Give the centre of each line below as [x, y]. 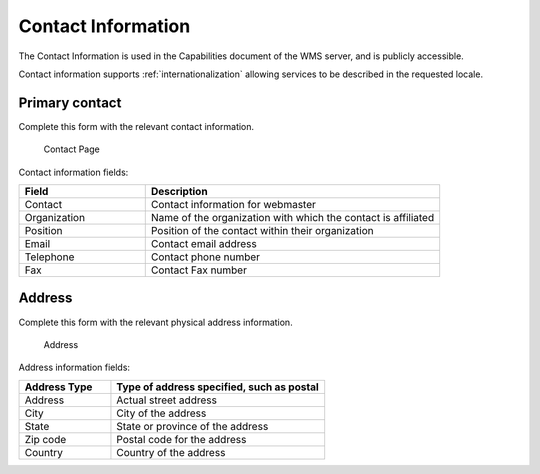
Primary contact [70, 102]
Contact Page [71, 149]
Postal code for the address [181, 439]
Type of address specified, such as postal [217, 387]
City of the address [161, 413]
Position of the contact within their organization [262, 231]
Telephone [49, 257]
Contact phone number [205, 257]
